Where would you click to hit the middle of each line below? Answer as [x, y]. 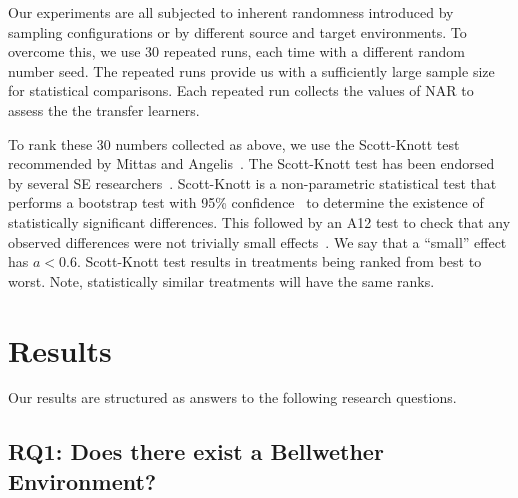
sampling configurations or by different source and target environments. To [237, 31]
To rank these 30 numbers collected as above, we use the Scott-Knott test [234, 143]
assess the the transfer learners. [104, 109]
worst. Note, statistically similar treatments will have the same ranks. [221, 280]
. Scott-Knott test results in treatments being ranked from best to [279, 261]
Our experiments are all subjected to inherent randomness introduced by [231, 12]
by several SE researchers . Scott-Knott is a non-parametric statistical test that [252, 182]
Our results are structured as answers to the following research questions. [232, 397]
